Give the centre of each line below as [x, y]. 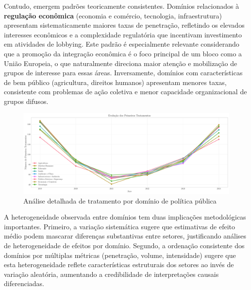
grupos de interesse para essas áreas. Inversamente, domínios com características [123, 73]
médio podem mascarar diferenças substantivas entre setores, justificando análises [125, 236]
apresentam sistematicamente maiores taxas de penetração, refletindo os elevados [124, 25]
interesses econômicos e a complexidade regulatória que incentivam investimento [123, 34]
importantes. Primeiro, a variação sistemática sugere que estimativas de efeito [120, 226]
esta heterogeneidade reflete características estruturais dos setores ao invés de [119, 264]
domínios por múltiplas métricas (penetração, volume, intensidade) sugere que [120, 255]
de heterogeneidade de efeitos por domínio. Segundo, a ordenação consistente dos [124, 245]
